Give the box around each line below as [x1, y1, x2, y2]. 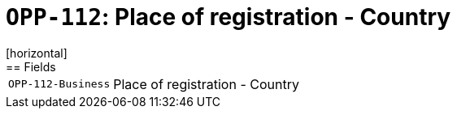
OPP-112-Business [8, 78, 111, 91]
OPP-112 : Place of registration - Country [6, 3, 451, 31]
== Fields [6, 59, 56, 74]
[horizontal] [6, 45, 67, 60]
